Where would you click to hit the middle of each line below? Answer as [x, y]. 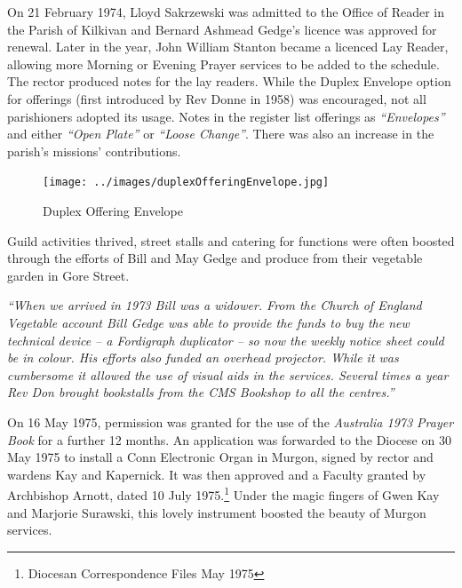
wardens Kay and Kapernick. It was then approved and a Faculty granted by [217, 474]
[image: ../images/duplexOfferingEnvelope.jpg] [186, 183]
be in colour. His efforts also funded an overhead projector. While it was [203, 358]
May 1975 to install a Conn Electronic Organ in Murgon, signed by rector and [220, 457]
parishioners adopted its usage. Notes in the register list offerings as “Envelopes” [226, 116]
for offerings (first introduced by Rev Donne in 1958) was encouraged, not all [217, 98]
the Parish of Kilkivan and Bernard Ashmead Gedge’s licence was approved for [222, 29]
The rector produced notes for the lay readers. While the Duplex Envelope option [229, 81]
